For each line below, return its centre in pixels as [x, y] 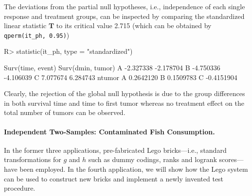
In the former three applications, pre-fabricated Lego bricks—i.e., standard [115, 150]
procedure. [20, 188]
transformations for [33, 159]
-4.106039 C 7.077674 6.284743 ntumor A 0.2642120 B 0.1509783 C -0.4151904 [121, 77]
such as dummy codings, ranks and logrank [153, 159]
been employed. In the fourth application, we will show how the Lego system [134, 169]
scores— [231, 159]
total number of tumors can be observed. [65, 112]
